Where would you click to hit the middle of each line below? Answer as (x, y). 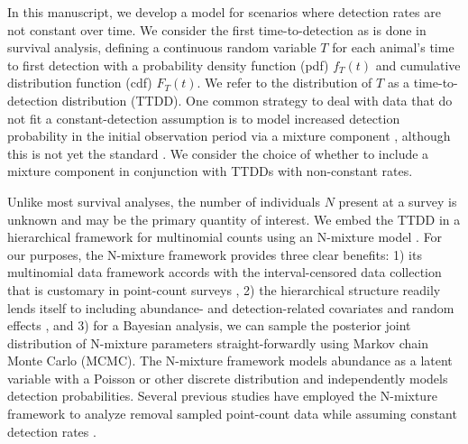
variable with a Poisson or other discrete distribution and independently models (228, 378)
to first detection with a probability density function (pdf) (168, 65)
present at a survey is (398, 201)
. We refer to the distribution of (284, 83)
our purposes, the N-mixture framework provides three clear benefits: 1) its (215, 254)
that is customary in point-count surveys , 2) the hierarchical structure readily (224, 289)
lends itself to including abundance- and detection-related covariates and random (231, 307)
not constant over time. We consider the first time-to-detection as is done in (217, 29)
